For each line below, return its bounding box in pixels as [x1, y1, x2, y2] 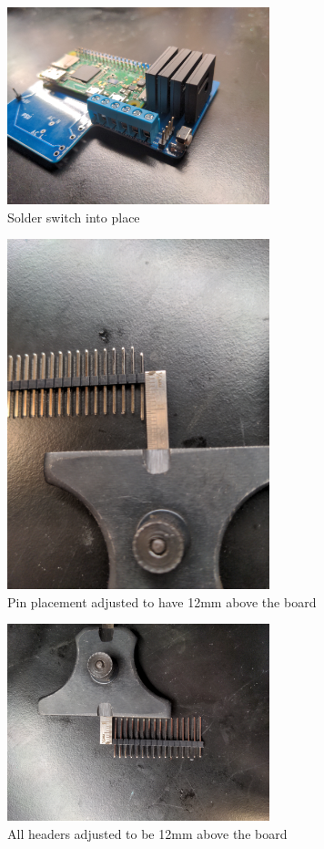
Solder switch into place [7, 207, 140, 226]
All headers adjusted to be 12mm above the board [7, 823, 288, 843]
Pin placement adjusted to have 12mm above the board [7, 592, 317, 611]
